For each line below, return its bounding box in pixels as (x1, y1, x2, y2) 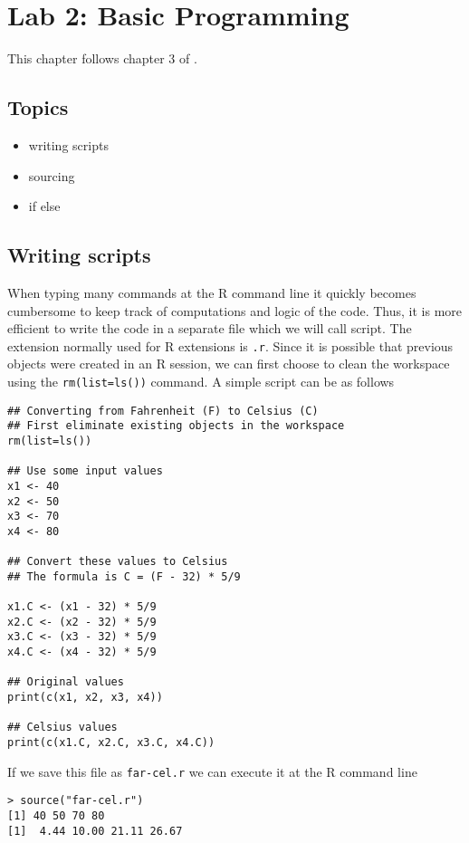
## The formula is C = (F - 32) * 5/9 (7, 570, 241, 583)
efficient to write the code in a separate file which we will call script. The (7, 319, 412, 338)
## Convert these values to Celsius (7, 555, 228, 569)
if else (28, 196, 61, 216)
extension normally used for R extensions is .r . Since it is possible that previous (7, 336, 454, 355)
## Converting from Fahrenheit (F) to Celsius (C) (7, 404, 319, 417)
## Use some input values (7, 465, 163, 478)
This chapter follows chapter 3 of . (7, 49, 197, 68)
